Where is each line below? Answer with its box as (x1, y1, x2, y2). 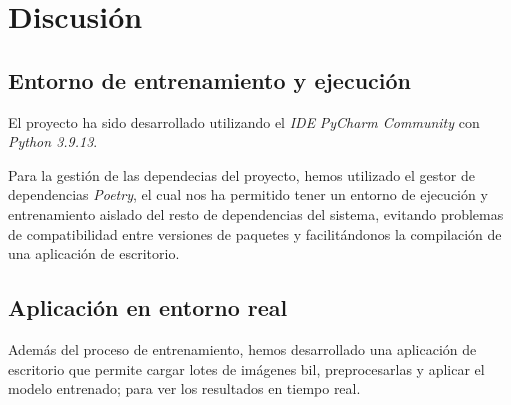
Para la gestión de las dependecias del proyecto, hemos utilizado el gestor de (8, 164, 475, 185)
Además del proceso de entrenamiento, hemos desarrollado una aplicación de (8, 338, 477, 359)
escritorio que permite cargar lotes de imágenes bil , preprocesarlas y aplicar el (8, 358, 485, 379)
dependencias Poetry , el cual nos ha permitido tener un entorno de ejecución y (8, 184, 488, 205)
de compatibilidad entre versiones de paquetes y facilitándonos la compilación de (8, 223, 502, 244)
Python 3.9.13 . (8, 131, 98, 152)
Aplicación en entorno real (8, 292, 288, 323)
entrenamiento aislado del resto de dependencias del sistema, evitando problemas (8, 203, 504, 224)
